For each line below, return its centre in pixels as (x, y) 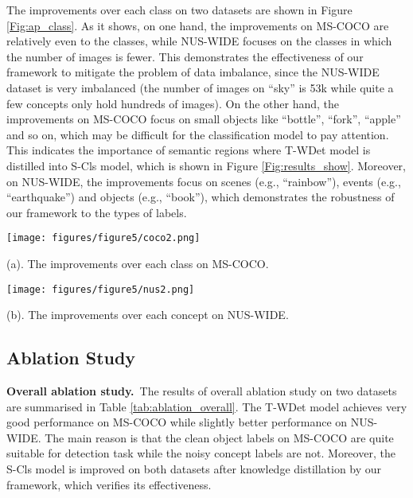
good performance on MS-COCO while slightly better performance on (177, 422)
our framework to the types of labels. (97, 212)
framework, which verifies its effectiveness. (109, 484)
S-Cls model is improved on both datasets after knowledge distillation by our (194, 468)
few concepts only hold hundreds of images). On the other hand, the (173, 103)
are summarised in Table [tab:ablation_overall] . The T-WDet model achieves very (207, 406)
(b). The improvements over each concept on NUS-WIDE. (148, 315)
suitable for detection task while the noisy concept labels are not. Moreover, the (201, 453)
